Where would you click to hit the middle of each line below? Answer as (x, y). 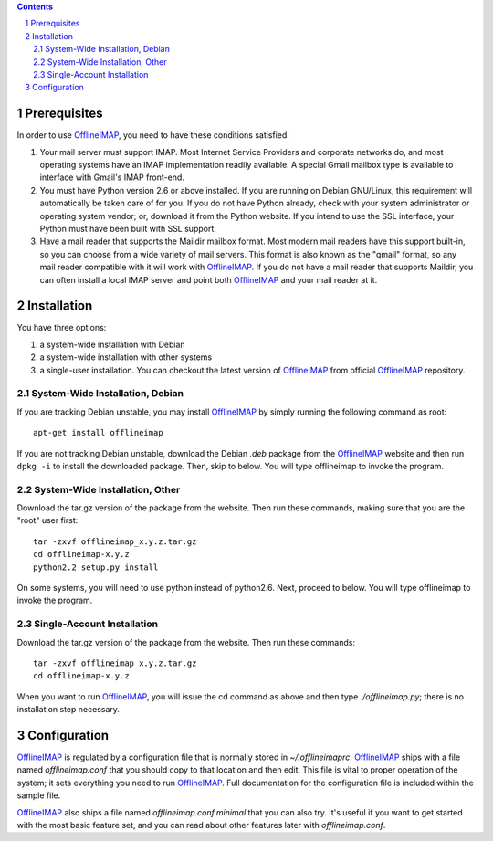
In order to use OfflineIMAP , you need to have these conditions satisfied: (153, 135)
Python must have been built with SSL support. (128, 228)
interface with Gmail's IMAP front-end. (112, 177)
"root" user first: (47, 520)
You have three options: (62, 328)
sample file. (39, 795)
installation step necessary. (68, 710)
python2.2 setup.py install (96, 567)
